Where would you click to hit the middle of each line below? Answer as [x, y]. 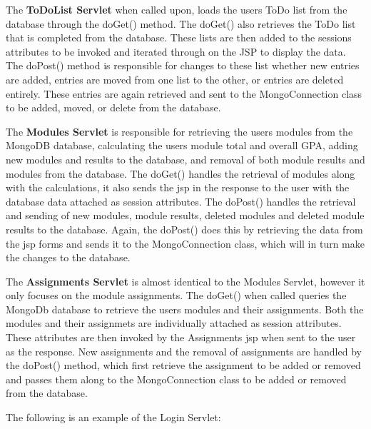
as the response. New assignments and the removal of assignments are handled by [184, 351]
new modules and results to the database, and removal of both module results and [185, 159]
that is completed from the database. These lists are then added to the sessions [179, 37]
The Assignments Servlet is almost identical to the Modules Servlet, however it [185, 281]
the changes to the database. [68, 257]
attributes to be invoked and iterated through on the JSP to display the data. [176, 51]
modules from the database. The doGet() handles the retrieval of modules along [181, 173]
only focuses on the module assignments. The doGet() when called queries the [176, 295]
